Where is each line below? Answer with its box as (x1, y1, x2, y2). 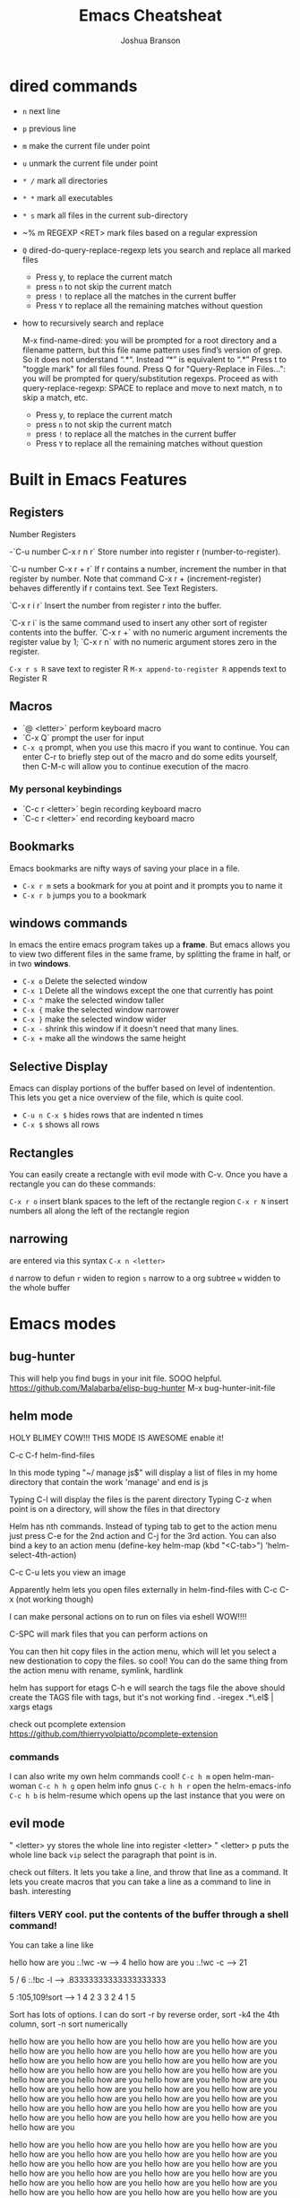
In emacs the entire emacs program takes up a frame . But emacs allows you (9, 939, 291, 951)
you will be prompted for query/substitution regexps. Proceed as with (21, 373, 279, 384)
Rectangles (9, 1145, 74, 1160)
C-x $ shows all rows (21, 1119, 100, 1130)
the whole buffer (9, 1281, 71, 1292)
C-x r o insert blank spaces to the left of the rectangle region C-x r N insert (9, 1196, 289, 1207)
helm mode (9, 1409, 73, 1424)
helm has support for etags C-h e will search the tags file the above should (9, 1682, 285, 1693)
